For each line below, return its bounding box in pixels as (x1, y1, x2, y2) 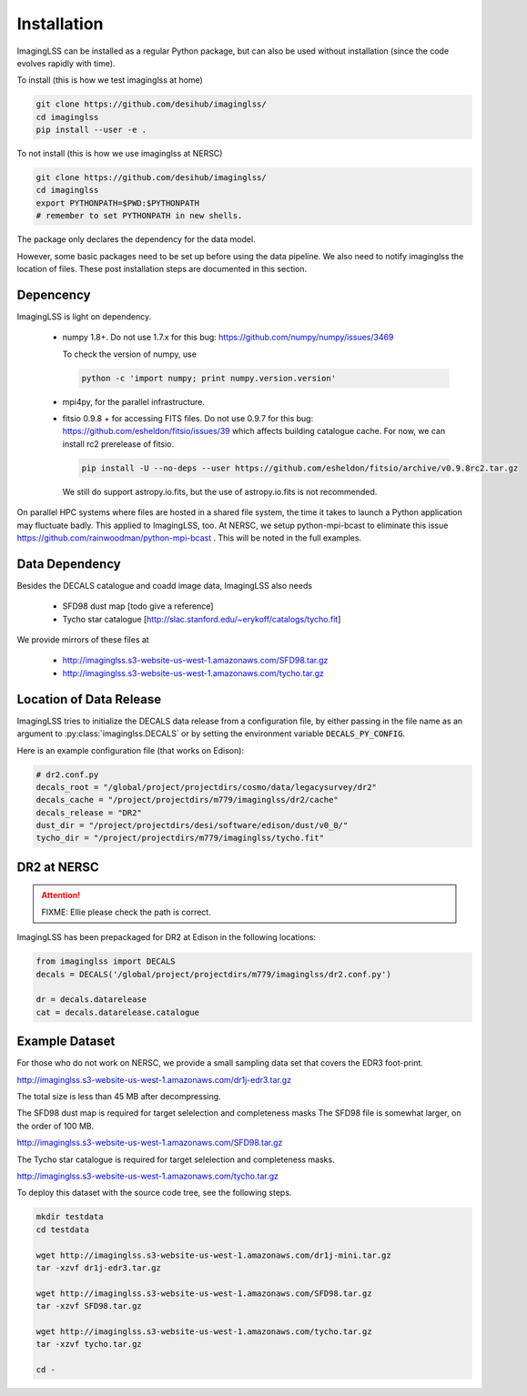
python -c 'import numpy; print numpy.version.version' (81, 373, 337, 383)
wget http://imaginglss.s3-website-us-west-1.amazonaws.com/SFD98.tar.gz (35, 1288, 372, 1299)
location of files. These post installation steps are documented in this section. (16, 264, 308, 274)
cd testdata (35, 1224, 90, 1235)
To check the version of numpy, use (62, 349, 198, 359)
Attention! (41, 890, 81, 901)
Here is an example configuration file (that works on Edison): (16, 744, 245, 755)
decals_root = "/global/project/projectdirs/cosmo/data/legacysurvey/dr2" (35, 782, 378, 792)
